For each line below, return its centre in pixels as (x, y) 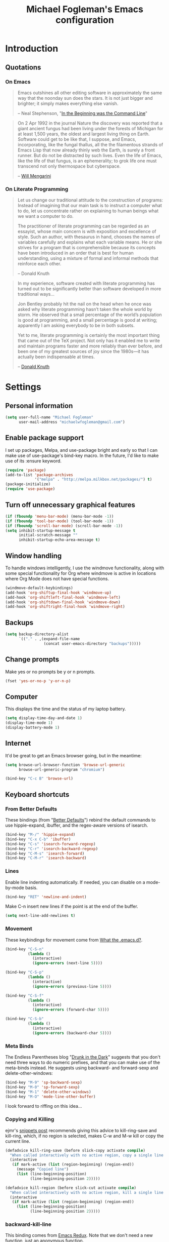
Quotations (23, 67)
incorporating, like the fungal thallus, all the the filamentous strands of (90, 144)
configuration (85, 20)
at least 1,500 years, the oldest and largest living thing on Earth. (83, 134)
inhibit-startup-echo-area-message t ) (59, 540)
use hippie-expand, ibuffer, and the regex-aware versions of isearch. (77, 825)
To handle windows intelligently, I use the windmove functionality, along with (85, 568)
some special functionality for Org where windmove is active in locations (81, 573)
